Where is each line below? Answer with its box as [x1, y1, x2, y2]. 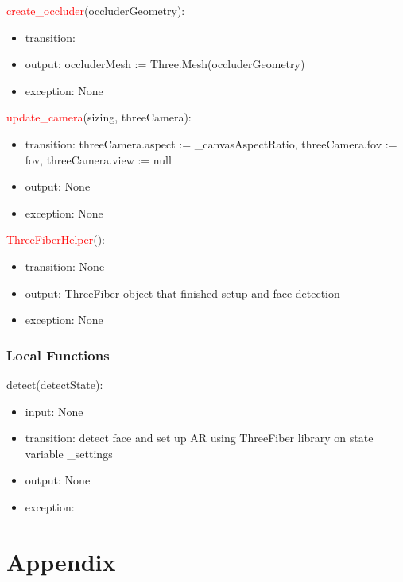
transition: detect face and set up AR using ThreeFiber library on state [25, 430, 374, 446]
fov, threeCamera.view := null [25, 151, 172, 168]
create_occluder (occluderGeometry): [6, 2, 185, 18]
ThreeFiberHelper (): [6, 231, 106, 248]
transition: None [25, 257, 105, 274]
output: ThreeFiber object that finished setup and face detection [25, 284, 340, 301]
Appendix [6, 545, 116, 577]
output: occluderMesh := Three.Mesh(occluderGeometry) [25, 56, 305, 72]
